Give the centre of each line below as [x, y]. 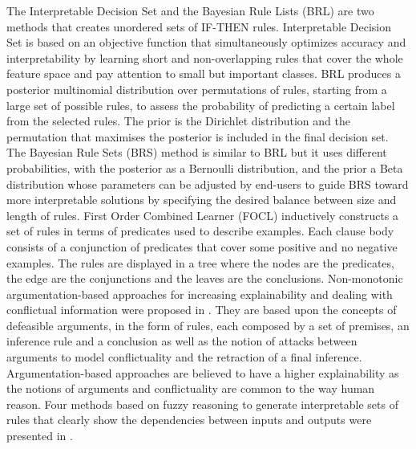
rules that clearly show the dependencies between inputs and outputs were [189, 420]
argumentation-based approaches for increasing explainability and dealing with [200, 294]
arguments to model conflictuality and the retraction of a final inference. [184, 357]
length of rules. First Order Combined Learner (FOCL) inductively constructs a [203, 215]
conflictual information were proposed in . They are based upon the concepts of [202, 310]
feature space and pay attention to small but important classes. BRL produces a [204, 73]
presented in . [40, 436]
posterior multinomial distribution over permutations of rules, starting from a [197, 89]
